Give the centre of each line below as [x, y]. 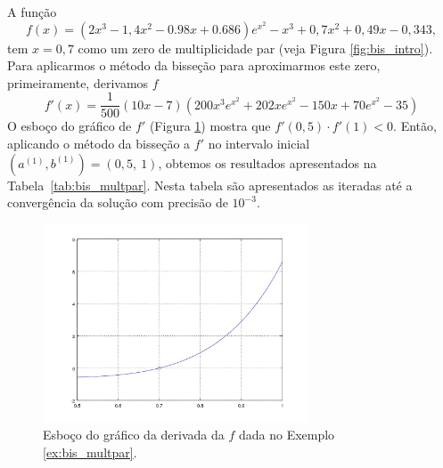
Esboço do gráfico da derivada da [134, 435]
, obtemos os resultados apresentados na [267, 162]
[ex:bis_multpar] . [90, 452]
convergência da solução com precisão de [118, 202]
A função [32, 12]
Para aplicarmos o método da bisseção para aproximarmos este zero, [194, 65]
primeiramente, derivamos [78, 82]
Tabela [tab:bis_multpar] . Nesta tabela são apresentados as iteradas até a [210, 185]
